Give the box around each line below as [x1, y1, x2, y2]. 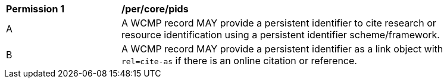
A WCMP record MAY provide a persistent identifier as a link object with [121, 43, 443, 55]
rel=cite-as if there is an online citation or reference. [121, 55, 357, 67]
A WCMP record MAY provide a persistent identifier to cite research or [121, 17, 436, 29]
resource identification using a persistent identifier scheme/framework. [121, 29, 440, 41]
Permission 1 [6, 3, 65, 15]
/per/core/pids [121, 3, 189, 15]
